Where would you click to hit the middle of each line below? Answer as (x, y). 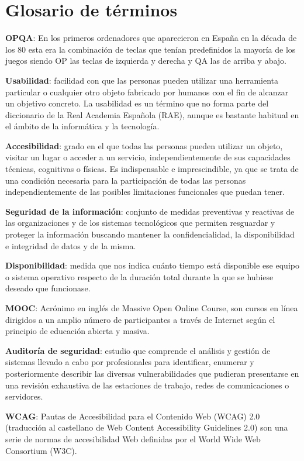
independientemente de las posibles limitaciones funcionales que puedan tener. (145, 192)
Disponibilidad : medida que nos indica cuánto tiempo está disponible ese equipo (152, 265)
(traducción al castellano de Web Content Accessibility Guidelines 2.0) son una (147, 427)
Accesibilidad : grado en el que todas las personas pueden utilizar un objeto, (144, 145)
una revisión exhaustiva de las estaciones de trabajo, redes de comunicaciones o (147, 385)
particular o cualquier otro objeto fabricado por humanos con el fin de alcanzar (147, 92)
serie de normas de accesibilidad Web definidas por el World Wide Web (133, 438)
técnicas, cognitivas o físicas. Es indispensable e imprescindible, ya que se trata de (152, 169)
